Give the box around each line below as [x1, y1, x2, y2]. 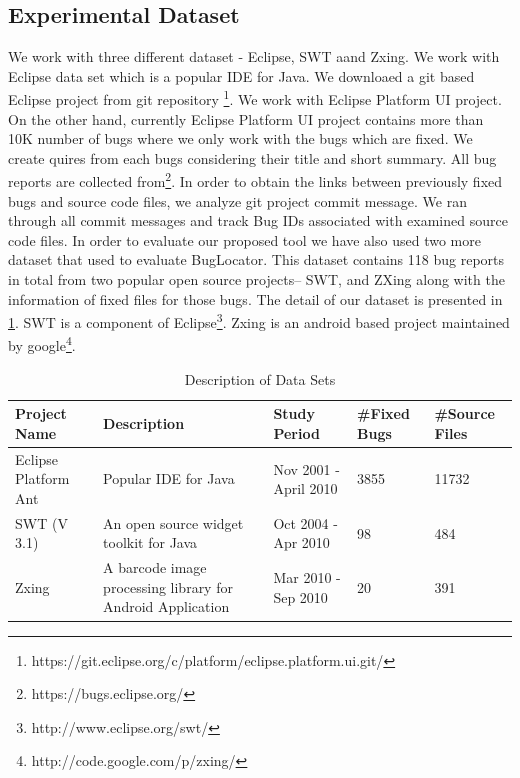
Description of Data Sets [184, 368, 336, 389]
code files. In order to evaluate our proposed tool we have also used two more [8, 229, 481, 250]
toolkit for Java [103, 532, 198, 553]
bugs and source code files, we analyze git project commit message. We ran [8, 190, 467, 211]
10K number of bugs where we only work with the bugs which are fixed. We [8, 128, 473, 149]
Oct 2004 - [273, 512, 338, 533]
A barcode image [103, 557, 207, 578]
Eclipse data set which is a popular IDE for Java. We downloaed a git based [8, 65, 475, 86]
